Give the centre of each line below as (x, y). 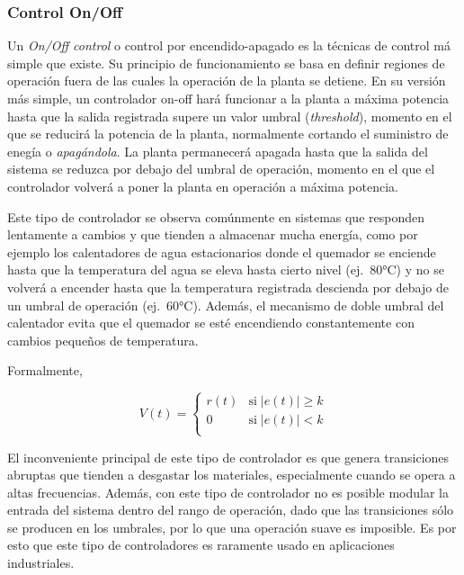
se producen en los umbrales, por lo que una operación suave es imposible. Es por (232, 527)
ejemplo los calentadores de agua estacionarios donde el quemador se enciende (222, 252)
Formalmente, (45, 370)
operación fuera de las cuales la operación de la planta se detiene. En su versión (227, 81)
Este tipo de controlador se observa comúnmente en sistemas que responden (216, 216)
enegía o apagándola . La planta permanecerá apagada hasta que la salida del (218, 151)
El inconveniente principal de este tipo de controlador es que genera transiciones (228, 457)
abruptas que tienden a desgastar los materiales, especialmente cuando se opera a (232, 475)
